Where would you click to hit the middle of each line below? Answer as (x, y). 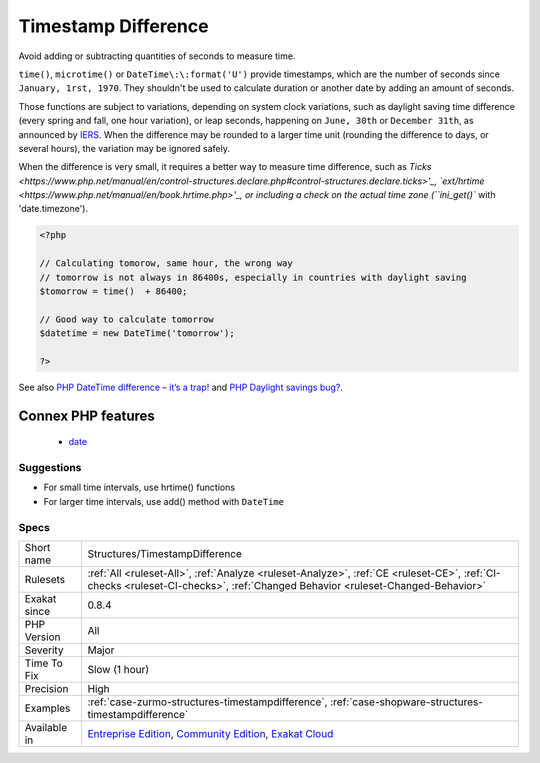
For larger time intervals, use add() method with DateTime (164, 501)
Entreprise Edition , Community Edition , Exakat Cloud (210, 734)
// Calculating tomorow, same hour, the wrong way (166, 263)
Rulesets (44, 580)
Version (42, 637)
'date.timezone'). (53, 209)
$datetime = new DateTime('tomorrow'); (137, 333)
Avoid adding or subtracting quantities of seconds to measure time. (157, 56)
